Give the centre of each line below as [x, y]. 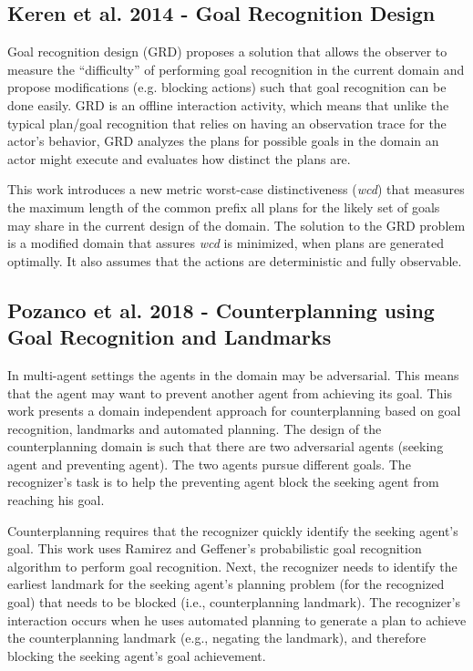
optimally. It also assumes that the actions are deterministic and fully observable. [235, 260]
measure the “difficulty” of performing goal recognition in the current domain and [236, 69]
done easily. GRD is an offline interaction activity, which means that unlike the [228, 104]
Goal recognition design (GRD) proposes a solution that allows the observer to [227, 52]
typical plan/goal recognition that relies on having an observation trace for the [227, 123]
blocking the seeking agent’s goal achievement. [137, 655]
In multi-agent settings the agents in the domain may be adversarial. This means [233, 374]
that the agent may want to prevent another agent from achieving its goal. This [230, 392]
